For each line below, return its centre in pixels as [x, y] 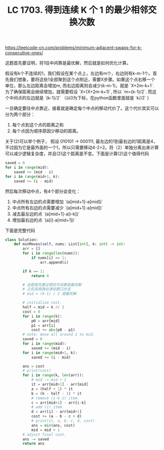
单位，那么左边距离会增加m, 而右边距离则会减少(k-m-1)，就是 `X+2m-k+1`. [80, 86]
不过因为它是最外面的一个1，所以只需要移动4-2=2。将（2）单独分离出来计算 [82, 148]
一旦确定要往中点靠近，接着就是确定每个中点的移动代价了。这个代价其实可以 [82, 108]
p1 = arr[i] [43, 325]
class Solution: [21, 240]
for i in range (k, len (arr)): [53, 375]
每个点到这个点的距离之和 [38, 125]
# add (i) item [47, 407]
